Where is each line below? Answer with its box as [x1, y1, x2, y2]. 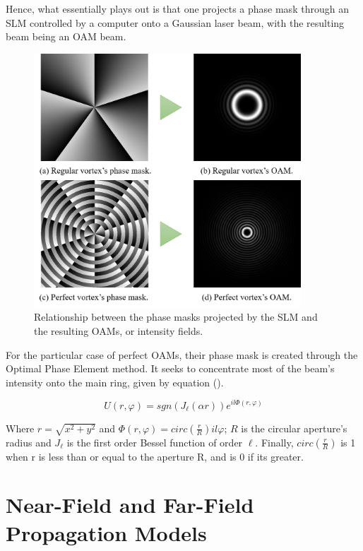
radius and [6, 434, 52, 449]
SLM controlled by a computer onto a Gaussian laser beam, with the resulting [6, 15, 345, 30]
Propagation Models [6, 518, 207, 547]
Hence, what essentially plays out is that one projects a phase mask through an [6, 1, 349, 16]
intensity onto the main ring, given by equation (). [6, 374, 224, 389]
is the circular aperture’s [241, 420, 347, 435]
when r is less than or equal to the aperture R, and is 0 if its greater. [6, 449, 304, 463]
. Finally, [255, 434, 294, 449]
